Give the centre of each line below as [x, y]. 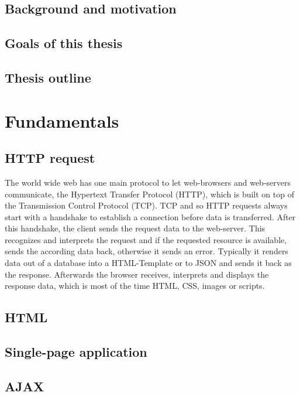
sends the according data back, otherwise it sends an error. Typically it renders [146, 251]
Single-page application [76, 352]
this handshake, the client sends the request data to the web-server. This [135, 228]
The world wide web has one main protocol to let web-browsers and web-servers [148, 182]
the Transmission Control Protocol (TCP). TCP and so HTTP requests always [146, 205]
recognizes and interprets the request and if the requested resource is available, [146, 239]
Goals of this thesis [64, 43]
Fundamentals [62, 120]
